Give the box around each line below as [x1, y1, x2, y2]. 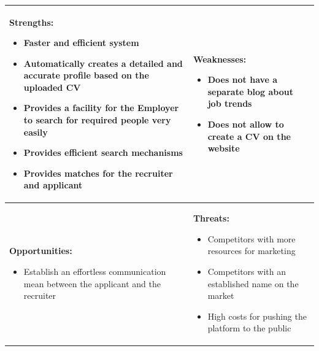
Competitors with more [207, 232, 296, 245]
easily [23, 125, 48, 138]
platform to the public [207, 322, 291, 334]
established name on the [207, 277, 299, 290]
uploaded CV [23, 80, 81, 93]
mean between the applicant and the [23, 277, 161, 290]
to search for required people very [23, 114, 171, 126]
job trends [207, 97, 252, 110]
